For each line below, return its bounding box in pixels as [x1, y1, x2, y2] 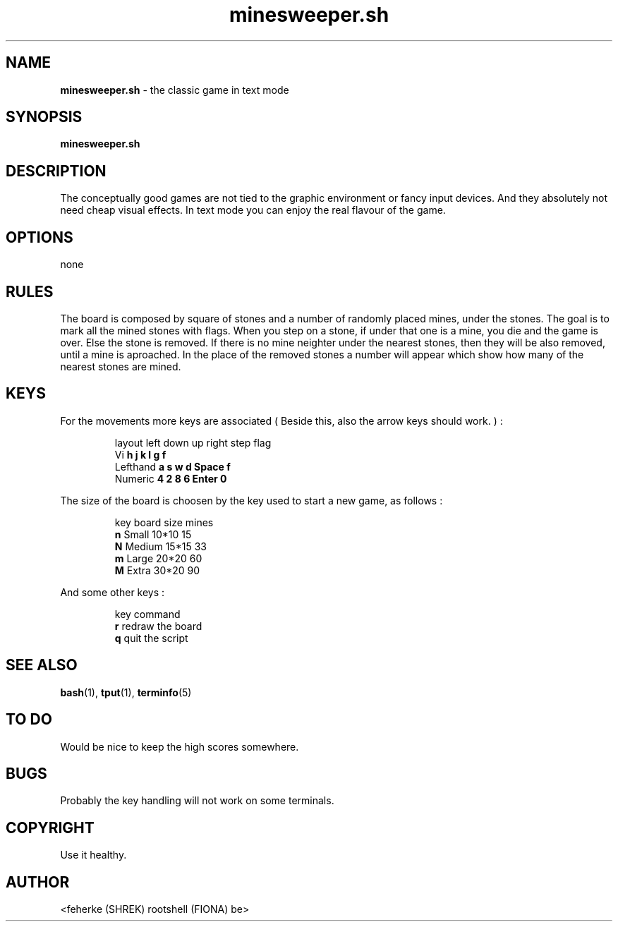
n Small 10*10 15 [114, 528, 192, 540]
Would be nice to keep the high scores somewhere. [60, 740, 299, 753]
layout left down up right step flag [114, 436, 272, 449]
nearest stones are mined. [60, 360, 181, 372]
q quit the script [114, 631, 188, 644]
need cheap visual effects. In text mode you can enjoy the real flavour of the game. [60, 204, 446, 217]
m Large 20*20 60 [114, 552, 202, 564]
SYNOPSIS [6, 108, 83, 126]
